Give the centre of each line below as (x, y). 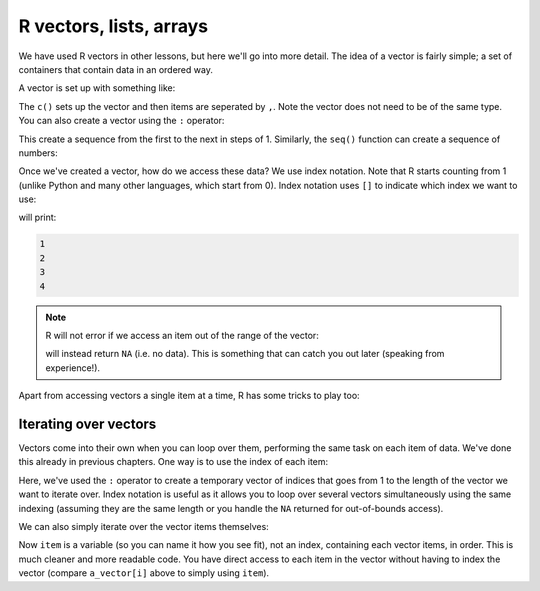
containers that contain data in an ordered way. (116, 69)
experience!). (72, 367)
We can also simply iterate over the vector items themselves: (143, 527)
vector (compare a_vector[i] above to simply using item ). (144, 573)
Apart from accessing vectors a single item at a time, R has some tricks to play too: (189, 396)
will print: (37, 217)
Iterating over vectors (87, 423)
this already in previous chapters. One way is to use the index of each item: (173, 462)
